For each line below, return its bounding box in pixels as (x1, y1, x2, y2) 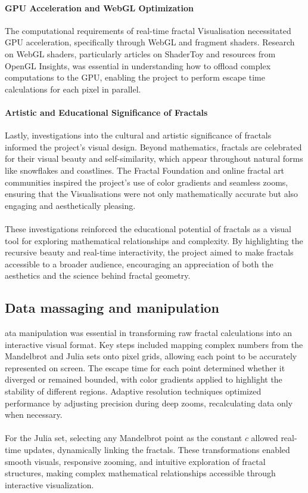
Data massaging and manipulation (5, 298, 219, 317)
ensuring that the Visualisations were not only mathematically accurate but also (5, 187, 298, 200)
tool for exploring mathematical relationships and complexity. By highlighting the (5, 234, 303, 246)
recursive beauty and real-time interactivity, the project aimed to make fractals (5, 246, 294, 258)
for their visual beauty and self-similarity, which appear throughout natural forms (5, 152, 303, 165)
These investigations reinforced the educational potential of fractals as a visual (5, 222, 291, 235)
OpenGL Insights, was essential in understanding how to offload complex (5, 59, 271, 72)
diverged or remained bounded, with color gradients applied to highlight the (5, 373, 282, 386)
